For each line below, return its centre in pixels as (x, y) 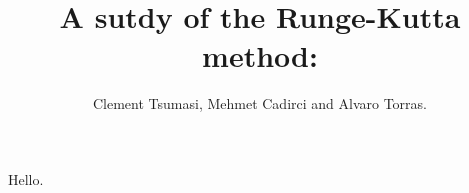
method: (260, 55)
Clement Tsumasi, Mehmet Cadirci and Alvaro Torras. (260, 103)
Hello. (26, 178)
